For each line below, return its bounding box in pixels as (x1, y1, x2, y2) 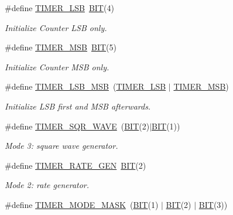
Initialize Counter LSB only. (5, 21, 107, 33)
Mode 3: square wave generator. (5, 139, 118, 152)
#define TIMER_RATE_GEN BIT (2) (5, 159, 146, 171)
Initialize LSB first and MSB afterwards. (5, 100, 151, 112)
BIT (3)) (198, 198, 228, 210)
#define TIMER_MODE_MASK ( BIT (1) (5, 198, 159, 210)
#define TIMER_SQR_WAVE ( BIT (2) (5, 120, 150, 132)
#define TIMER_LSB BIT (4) (5, 2, 114, 13)
